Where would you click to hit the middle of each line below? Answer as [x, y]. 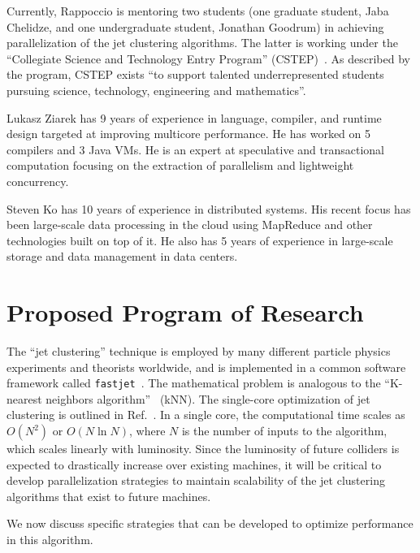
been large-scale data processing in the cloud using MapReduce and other [190, 225]
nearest [24, 398]
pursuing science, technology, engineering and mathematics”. [156, 90]
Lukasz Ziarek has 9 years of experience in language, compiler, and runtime [194, 117]
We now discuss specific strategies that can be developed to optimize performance [210, 523]
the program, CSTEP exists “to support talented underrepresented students [195, 74]
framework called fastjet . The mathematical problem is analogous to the [194, 383]
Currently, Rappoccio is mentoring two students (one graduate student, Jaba [198, 11]
